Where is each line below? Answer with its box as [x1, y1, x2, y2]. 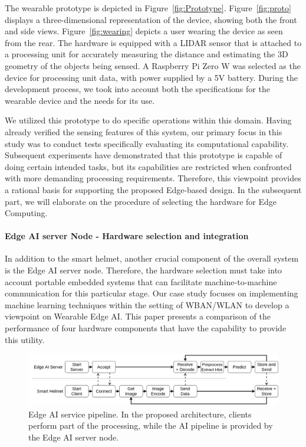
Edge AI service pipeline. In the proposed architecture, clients [28, 407, 252, 420]
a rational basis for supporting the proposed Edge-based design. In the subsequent [5, 183, 302, 195]
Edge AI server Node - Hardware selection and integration [5, 230, 249, 242]
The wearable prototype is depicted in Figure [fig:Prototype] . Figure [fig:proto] [5, 2, 291, 14]
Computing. [5, 207, 48, 219]
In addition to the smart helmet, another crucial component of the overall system [5, 252, 299, 265]
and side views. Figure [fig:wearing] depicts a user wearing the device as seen [5, 25, 283, 37]
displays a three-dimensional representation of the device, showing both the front [5, 13, 297, 25]
